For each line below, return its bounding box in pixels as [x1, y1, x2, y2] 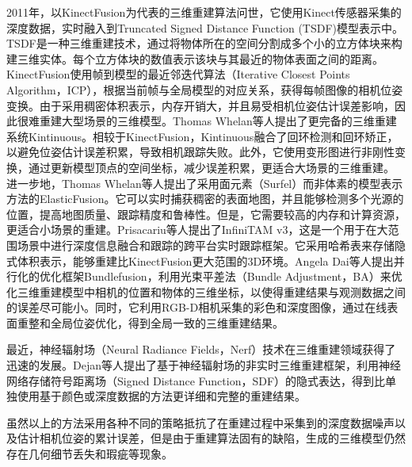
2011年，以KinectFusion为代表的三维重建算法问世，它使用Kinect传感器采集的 [6, 4, 402, 20]
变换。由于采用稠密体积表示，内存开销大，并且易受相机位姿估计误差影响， [6, 97, 395, 113]
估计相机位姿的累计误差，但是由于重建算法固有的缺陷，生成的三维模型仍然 [17, 430, 406, 446]
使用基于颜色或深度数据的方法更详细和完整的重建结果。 [17, 388, 306, 404]
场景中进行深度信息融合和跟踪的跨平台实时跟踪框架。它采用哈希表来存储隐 [17, 236, 406, 253]
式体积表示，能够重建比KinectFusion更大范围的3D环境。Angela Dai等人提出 [6, 252, 394, 269]
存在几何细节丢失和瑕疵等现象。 [6, 446, 173, 462]
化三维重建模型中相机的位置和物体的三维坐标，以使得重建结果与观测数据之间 [6, 283, 406, 300]
